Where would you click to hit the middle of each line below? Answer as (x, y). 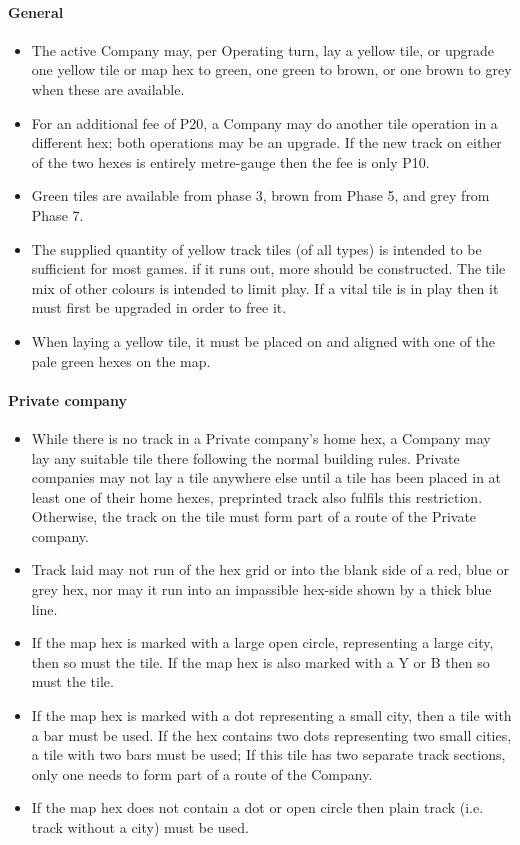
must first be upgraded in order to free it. (159, 307)
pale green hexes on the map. (121, 360)
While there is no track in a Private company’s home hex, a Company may (261, 437)
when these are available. (108, 88)
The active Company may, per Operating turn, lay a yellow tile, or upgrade (263, 49)
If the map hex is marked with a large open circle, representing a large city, (262, 642)
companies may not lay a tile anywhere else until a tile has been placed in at (266, 477)
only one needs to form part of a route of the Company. (202, 773)
